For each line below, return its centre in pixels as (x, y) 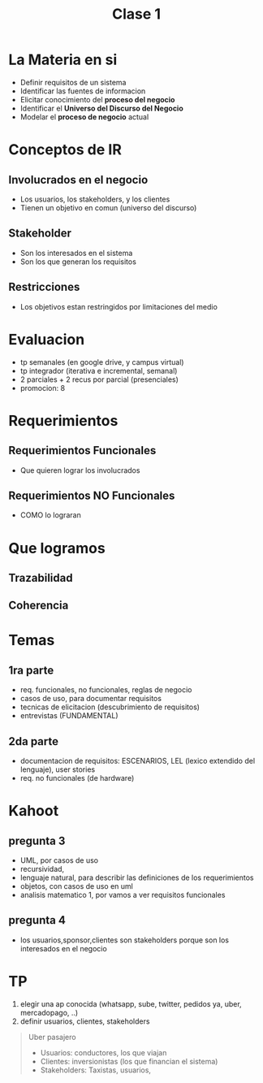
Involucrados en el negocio (78, 180)
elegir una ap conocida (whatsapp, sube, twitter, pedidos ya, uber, (131, 1003)
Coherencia (39, 606)
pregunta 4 (37, 920)
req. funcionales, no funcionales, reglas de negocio (106, 690)
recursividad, (42, 869)
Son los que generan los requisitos (78, 262)
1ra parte (31, 670)
